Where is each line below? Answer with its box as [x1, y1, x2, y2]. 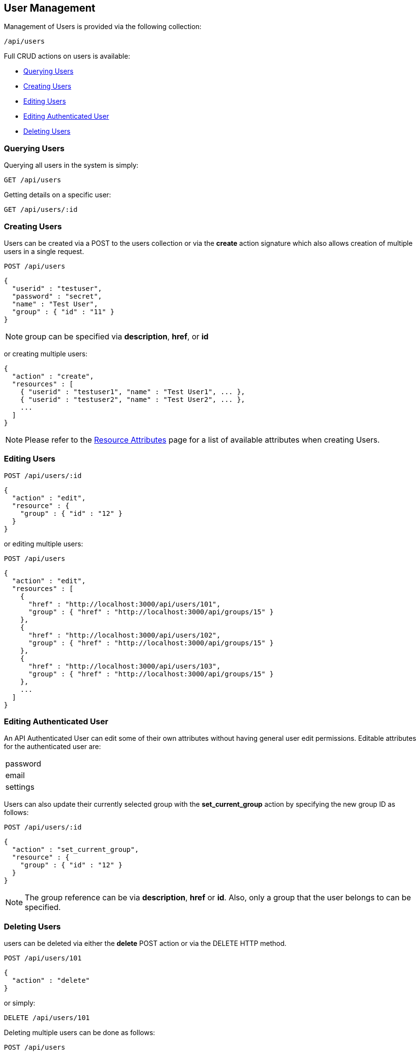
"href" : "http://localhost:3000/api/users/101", [28, 600, 221, 608]
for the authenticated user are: [4, 742, 101, 751]
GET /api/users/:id [4, 206, 78, 214]
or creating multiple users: [4, 349, 88, 358]
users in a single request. [4, 247, 84, 256]
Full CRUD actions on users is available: [4, 52, 130, 61]
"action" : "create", [12, 372, 94, 380]
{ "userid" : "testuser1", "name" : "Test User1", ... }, [20, 387, 245, 396]
